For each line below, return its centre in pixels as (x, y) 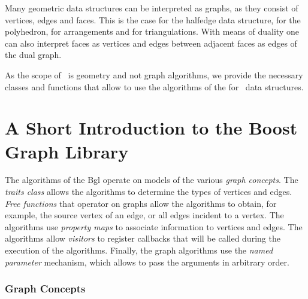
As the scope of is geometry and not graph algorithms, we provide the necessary (154, 74)
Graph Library (67, 151)
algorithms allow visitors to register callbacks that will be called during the (143, 238)
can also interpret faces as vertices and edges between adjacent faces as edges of (151, 43)
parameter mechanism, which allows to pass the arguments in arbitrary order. (147, 262)
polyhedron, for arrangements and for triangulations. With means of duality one (152, 31)
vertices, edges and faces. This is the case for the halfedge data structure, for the (153, 19)
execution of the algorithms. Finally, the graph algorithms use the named (139, 250)
